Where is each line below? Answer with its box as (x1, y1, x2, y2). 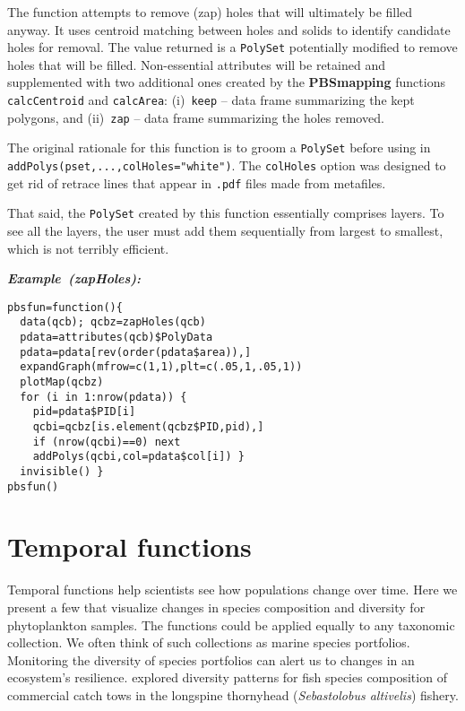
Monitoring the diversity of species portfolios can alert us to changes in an (7, 650, 415, 669)
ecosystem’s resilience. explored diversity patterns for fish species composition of (7, 668, 447, 687)
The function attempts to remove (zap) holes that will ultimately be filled (7, 3, 413, 21)
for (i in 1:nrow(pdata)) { (20, 390, 187, 403)
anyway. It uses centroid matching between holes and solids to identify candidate (7, 20, 451, 39)
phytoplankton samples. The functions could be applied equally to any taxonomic (7, 615, 455, 634)
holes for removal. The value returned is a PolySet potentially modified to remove (7, 38, 458, 56)
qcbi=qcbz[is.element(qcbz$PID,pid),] (32, 421, 264, 433)
